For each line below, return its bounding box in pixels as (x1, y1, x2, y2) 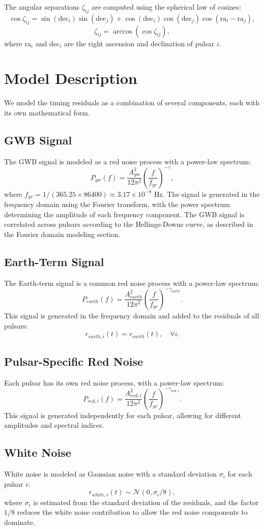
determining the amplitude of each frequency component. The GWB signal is (4, 209, 245, 219)
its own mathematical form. (4, 107, 90, 117)
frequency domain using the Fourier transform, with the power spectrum (4, 199, 230, 210)
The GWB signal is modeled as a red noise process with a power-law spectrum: (4, 156, 251, 166)
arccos (113, 27, 132, 35)
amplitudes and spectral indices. (4, 420, 104, 430)
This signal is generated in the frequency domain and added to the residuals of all (4, 310, 259, 320)
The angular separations (4, 2, 80, 12)
